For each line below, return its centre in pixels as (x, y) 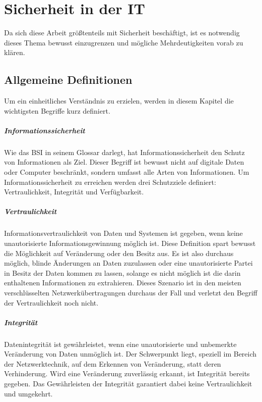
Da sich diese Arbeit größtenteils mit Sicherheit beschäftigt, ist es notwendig (122, 33)
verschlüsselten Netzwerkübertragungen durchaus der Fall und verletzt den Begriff (131, 292)
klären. (15, 52)
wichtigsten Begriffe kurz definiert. (57, 110)
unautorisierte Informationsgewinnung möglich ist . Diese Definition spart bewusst (130, 243)
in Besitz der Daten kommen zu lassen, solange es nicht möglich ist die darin (122, 272)
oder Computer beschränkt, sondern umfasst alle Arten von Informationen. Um (127, 172)
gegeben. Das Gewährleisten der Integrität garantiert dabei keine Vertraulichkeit (128, 384)
